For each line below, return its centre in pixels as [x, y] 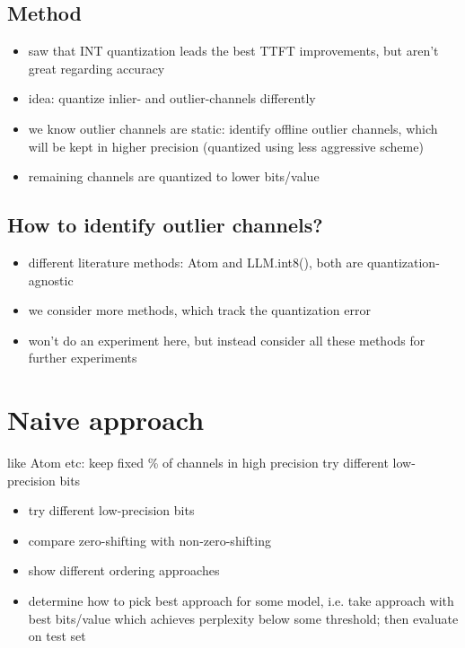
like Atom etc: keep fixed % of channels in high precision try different [198, 463]
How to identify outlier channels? [165, 225]
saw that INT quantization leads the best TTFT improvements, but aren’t [233, 51]
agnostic [51, 280]
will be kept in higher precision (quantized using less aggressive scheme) [226, 146]
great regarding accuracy [97, 68]
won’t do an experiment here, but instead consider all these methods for [227, 340]
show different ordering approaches [124, 570]
